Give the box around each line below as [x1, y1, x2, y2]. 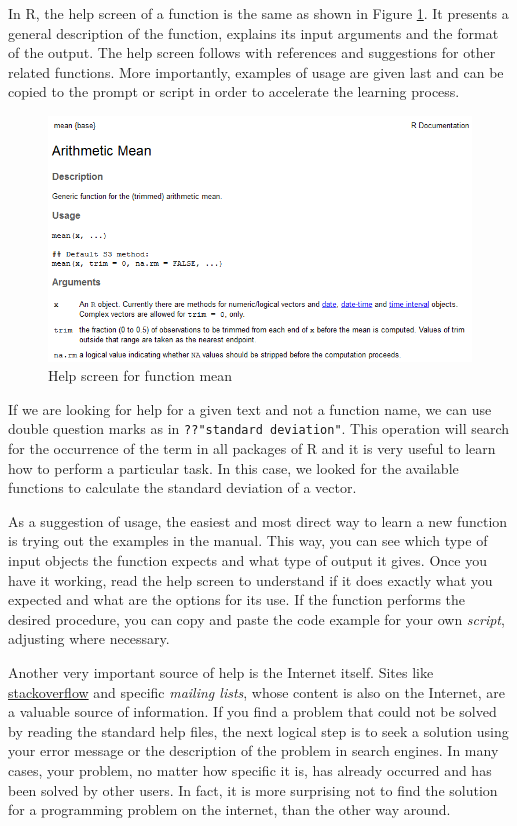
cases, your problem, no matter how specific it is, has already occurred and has [8, 759, 492, 780]
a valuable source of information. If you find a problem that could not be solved [8, 701, 497, 722]
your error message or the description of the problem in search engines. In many [8, 740, 499, 761]
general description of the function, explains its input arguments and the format [8, 22, 499, 43]
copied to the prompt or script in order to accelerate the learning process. [8, 81, 460, 102]
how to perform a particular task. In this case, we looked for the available [8, 457, 459, 478]
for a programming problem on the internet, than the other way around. [8, 799, 451, 820]
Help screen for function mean [48, 365, 233, 386]
